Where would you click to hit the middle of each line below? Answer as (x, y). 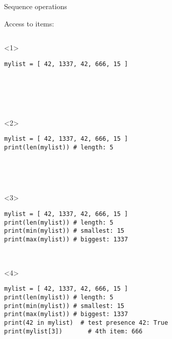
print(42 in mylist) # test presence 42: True (86, 323)
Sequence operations (36, 6)
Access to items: (29, 23)
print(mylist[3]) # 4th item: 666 (74, 331)
